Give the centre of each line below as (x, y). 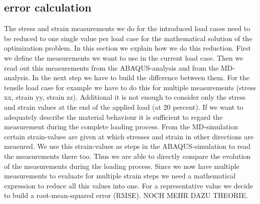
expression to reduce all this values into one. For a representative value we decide (128, 185)
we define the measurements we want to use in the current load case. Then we (124, 57)
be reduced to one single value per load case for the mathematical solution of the (128, 38)
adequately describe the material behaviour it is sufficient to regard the (113, 117)
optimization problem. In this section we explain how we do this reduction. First (127, 48)
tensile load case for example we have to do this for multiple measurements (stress (130, 87)
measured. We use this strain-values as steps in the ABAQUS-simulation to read (127, 146)
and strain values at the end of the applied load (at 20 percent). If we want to (124, 107)
